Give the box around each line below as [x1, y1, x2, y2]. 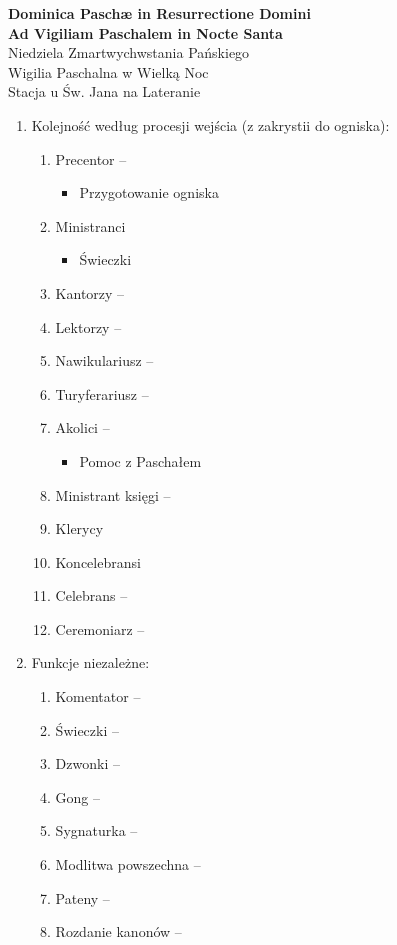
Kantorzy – [55, 282, 125, 303]
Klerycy [55, 518, 104, 539]
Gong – [55, 786, 101, 807]
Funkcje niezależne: [31, 652, 150, 673]
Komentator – [55, 686, 141, 707]
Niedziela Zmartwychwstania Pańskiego [8, 42, 250, 63]
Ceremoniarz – [55, 618, 145, 639]
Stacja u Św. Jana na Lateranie [8, 81, 201, 102]
